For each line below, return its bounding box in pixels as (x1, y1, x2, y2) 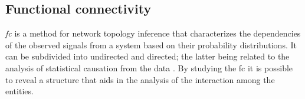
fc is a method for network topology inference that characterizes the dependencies (5, 27, 301, 39)
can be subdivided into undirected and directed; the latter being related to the (5, 50, 290, 62)
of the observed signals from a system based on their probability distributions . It (5, 38, 297, 51)
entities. (5, 85, 34, 97)
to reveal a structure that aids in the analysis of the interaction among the (5, 73, 275, 85)
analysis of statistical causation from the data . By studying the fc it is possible (5, 61, 293, 74)
